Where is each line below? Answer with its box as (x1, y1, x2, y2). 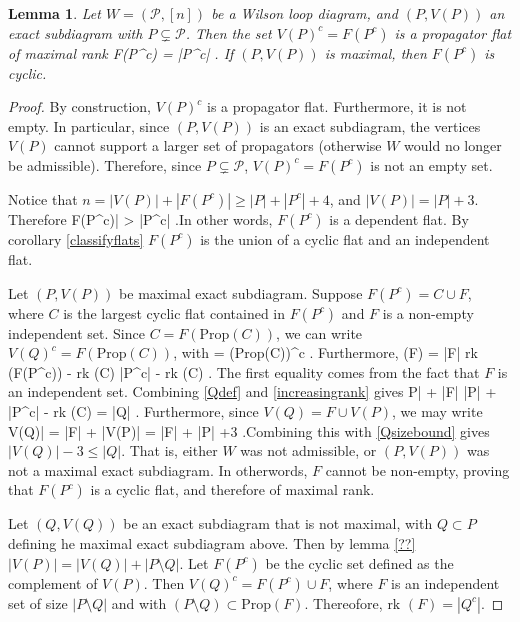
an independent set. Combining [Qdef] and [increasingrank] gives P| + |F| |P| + (8, 381, 497, 402)
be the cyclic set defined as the (265, 552, 454, 573)
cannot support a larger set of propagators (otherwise (54, 135, 382, 156)
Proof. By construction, (8, 96, 151, 117)
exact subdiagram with (8, 22, 143, 43)
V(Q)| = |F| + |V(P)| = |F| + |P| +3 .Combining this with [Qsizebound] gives (8, 420, 490, 441)
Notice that (8, 188, 78, 209)
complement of (8, 572, 98, 593)
